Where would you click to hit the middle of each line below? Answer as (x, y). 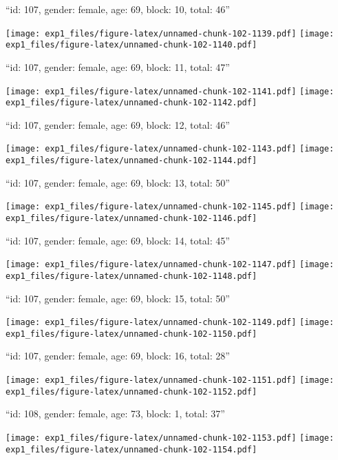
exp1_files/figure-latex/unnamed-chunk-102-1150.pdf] (131, 334)
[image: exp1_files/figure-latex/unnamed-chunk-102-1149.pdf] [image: (170, 323)
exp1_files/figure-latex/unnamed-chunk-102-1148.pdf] (131, 276)
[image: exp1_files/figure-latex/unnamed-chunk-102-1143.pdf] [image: (170, 149)
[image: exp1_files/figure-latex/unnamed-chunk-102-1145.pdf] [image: (170, 207)
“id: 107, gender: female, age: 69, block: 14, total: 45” (118, 240)
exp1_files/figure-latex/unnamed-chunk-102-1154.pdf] (131, 449)
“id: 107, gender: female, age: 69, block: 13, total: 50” (118, 182)
